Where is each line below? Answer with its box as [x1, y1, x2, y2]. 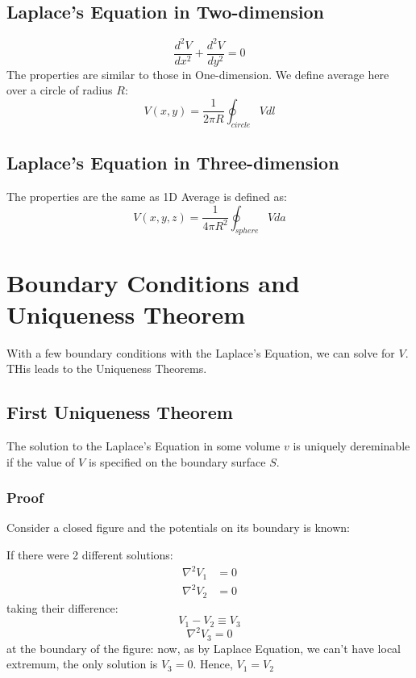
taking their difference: [6, 599, 119, 616]
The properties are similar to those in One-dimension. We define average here [6, 65, 389, 82]
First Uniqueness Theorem [6, 400, 233, 425]
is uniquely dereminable [293, 437, 410, 454]
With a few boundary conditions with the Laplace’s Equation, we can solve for [6, 344, 395, 361]
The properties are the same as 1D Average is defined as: [6, 187, 287, 204]
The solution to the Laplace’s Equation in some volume [6, 437, 281, 454]
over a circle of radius [6, 82, 113, 98]
